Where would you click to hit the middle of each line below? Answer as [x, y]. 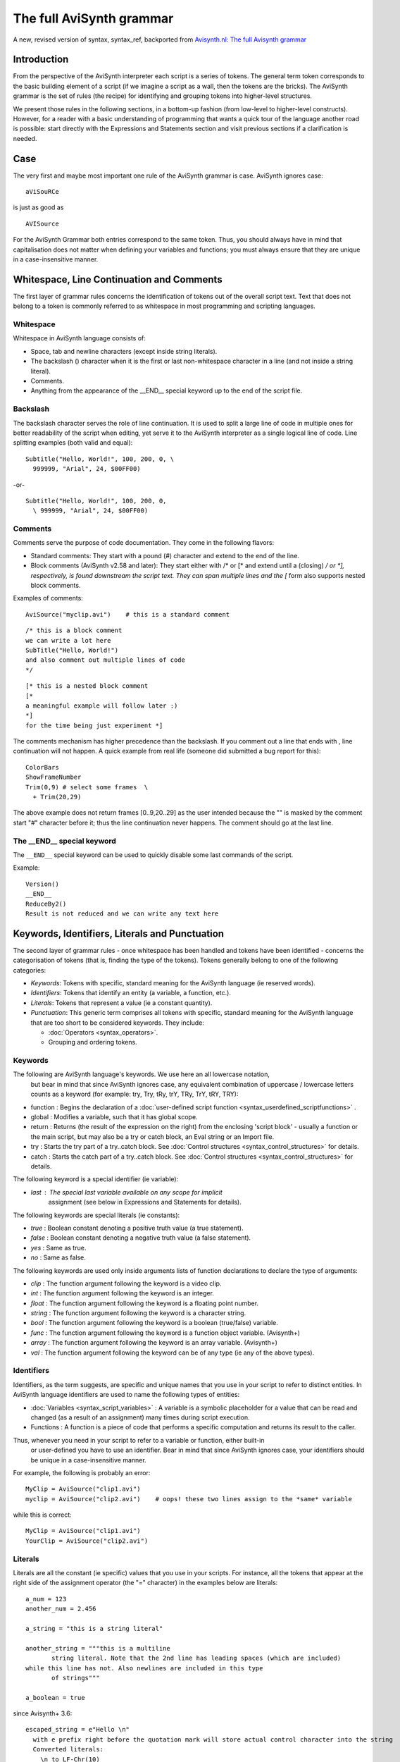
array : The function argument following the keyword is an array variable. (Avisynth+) [154, 1343]
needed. [25, 138]
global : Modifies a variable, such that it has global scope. [114, 1117]
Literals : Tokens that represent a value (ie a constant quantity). [121, 1003]
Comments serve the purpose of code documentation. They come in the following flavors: [144, 543]
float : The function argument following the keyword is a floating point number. [145, 1303]
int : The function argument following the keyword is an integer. [123, 1293]
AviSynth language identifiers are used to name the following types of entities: [126, 1395]
